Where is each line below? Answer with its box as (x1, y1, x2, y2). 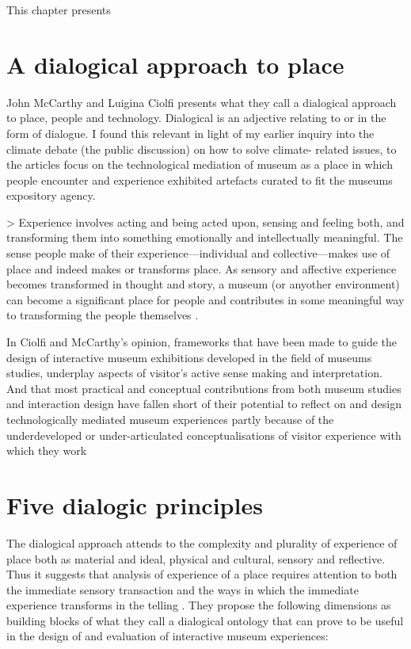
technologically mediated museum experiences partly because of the (6, 411, 334, 427)
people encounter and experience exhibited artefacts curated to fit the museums (6, 171, 393, 188)
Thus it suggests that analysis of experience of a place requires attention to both (6, 566, 398, 582)
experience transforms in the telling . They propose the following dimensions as (6, 597, 391, 613)
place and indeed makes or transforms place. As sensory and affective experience (6, 260, 397, 277)
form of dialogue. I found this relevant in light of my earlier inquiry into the (6, 124, 375, 141)
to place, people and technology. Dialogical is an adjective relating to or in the (6, 109, 386, 126)
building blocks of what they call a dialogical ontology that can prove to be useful (6, 612, 404, 628)
